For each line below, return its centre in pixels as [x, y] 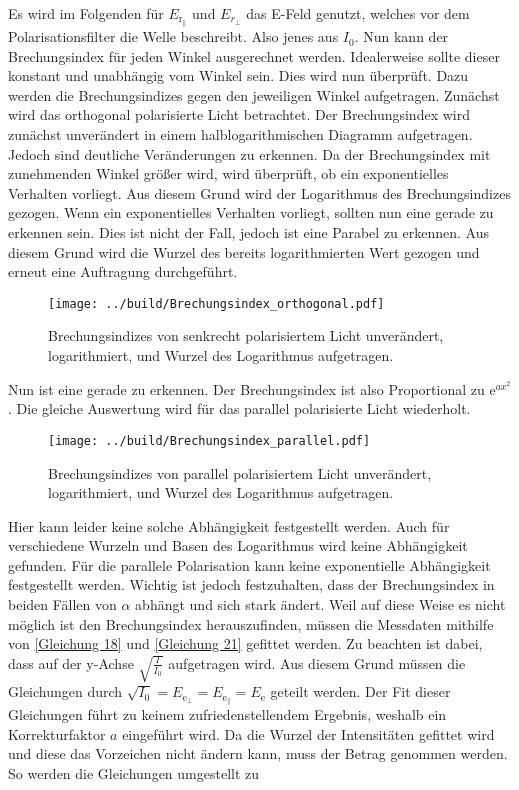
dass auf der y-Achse [71, 662]
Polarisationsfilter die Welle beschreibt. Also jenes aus [173, 36]
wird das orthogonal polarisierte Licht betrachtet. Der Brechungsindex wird [239, 114]
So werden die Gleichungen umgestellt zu [134, 772]
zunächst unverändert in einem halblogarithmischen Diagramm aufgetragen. [240, 134]
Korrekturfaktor [57, 733]
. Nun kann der [401, 36]
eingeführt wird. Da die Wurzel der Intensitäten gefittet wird [308, 733]
